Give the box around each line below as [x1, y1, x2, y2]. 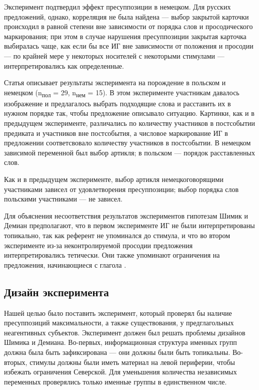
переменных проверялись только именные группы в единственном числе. [4, 376, 227, 386]
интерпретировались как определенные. [4, 60, 124, 71]
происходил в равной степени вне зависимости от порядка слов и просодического [4, 21, 253, 32]
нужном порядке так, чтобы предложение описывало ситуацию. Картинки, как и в [4, 108, 254, 118]
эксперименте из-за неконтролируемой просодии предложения [4, 240, 193, 250]
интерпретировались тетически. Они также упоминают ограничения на [4, 250, 220, 260]
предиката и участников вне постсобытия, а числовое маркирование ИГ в [4, 127, 228, 138]
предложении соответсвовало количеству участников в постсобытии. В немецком [4, 137, 251, 148]
